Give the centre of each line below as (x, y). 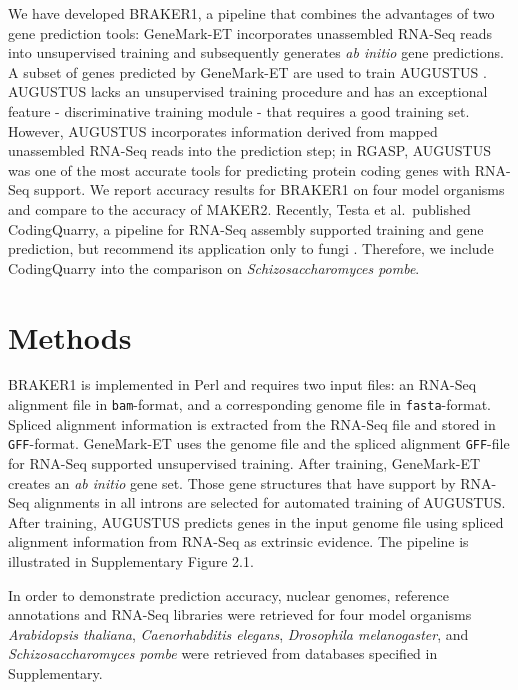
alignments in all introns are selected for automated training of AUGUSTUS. (270, 502)
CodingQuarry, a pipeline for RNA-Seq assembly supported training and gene (246, 228)
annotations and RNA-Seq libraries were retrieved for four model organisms (240, 614)
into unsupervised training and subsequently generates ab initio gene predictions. (256, 52)
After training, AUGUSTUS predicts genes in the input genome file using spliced (256, 521)
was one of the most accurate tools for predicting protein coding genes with (239, 169)
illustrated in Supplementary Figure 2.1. (131, 560)
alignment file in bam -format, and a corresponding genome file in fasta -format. (249, 404)
